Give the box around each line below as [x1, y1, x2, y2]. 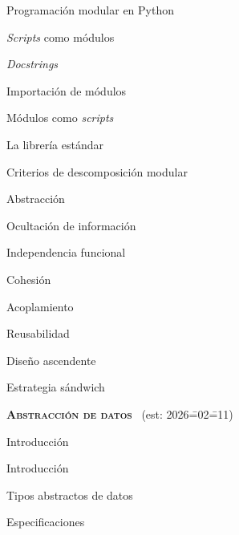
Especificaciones [6, 513, 85, 530]
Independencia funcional [6, 244, 126, 261]
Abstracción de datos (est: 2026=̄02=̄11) [6, 405, 233, 422]
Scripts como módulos [6, 28, 115, 45]
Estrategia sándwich [6, 379, 105, 395]
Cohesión [6, 270, 51, 287]
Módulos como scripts [6, 109, 114, 126]
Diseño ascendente [6, 351, 96, 368]
